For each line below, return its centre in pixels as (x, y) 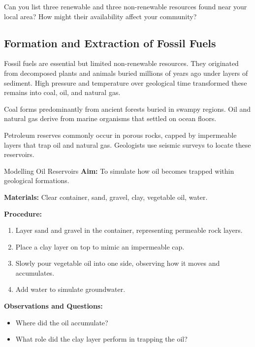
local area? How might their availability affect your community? (100, 16)
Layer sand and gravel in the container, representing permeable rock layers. (129, 230)
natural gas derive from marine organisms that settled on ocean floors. (110, 118)
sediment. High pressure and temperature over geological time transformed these (126, 82)
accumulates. (35, 272)
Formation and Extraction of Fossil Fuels (110, 43)
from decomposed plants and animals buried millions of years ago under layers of (126, 73)
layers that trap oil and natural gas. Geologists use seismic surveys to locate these (127, 144)
